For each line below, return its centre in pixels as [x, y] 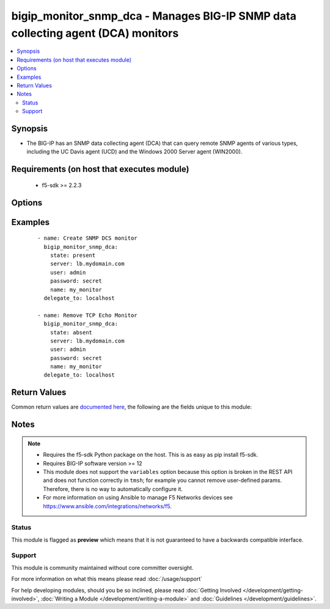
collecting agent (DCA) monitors [95, 33]
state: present [73, 255]
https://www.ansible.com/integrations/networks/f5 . [108, 506]
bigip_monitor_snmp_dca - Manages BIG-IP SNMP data [154, 16]
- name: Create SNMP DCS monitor [87, 238]
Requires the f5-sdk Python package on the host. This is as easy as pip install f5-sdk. [151, 455]
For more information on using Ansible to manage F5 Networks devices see [138, 498]
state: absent [71, 332]
